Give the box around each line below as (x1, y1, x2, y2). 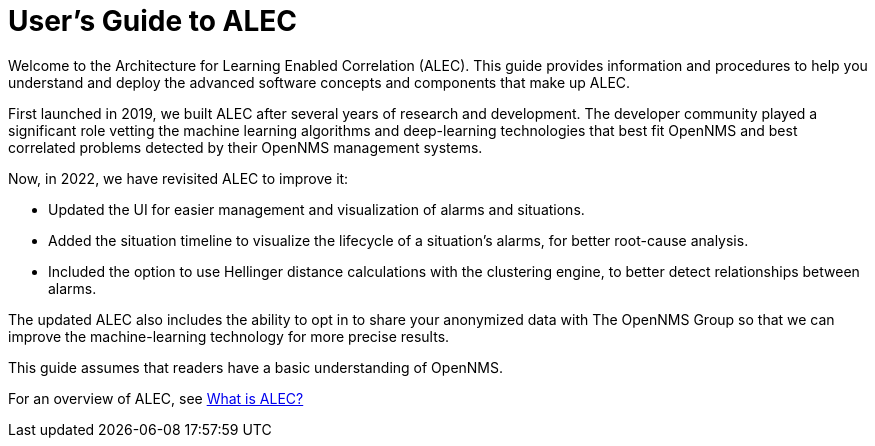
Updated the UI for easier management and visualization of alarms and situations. (48, 200, 585, 218)
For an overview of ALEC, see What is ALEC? (8, 389, 304, 407)
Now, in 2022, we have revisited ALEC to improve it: (8, 169, 349, 187)
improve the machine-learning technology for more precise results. (8, 327, 450, 345)
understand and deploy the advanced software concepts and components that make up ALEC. (8, 73, 631, 91)
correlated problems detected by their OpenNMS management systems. (8, 138, 483, 156)
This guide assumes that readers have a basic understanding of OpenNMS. (8, 358, 504, 376)
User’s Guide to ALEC (8, 4, 298, 38)
